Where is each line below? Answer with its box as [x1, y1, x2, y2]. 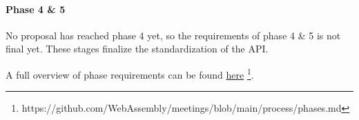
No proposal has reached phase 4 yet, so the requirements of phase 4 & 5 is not [6, 28, 341, 42]
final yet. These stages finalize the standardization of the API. [6, 41, 269, 56]
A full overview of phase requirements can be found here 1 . [6, 65, 254, 81]
